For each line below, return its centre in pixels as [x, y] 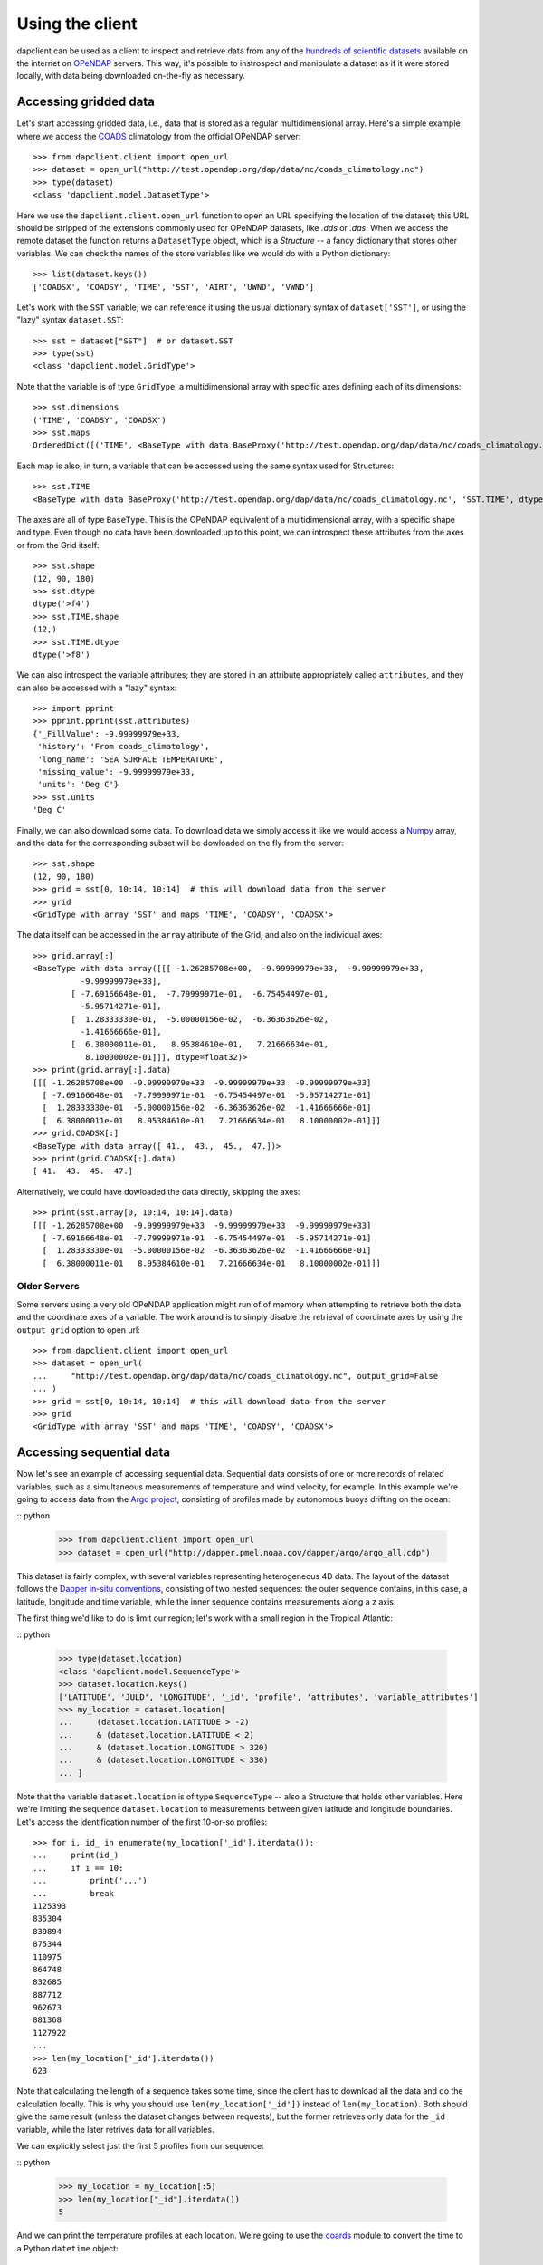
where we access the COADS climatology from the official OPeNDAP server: [159, 136]
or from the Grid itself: [58, 545]
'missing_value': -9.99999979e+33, [116, 772]
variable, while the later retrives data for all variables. [115, 2129]
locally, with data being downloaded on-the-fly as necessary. [131, 76]
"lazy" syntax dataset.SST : [70, 320]
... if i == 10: [78, 1868]
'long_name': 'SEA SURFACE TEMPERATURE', [131, 759]
